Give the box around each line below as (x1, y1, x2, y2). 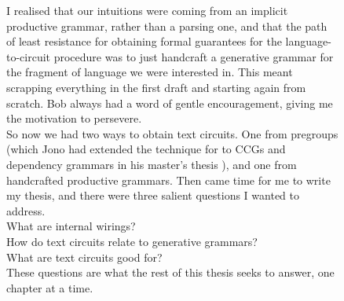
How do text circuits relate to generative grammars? (6, 233, 258, 249)
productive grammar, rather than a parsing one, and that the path (6, 17, 328, 34)
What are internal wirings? (6, 218, 136, 234)
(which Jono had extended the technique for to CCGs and (6, 141, 286, 157)
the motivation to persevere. (6, 110, 142, 127)
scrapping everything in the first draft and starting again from (6, 79, 306, 95)
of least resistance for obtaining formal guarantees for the (6, 33, 282, 50)
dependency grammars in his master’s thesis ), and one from (6, 156, 297, 172)
